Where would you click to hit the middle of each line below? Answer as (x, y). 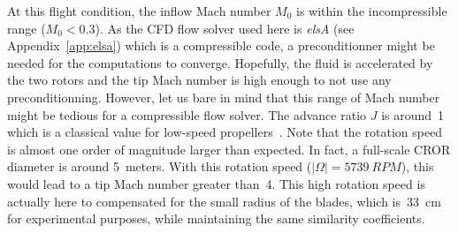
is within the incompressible (372, 11)
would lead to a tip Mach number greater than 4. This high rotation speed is (216, 183)
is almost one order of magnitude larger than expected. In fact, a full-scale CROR (229, 149)
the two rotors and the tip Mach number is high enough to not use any (199, 80)
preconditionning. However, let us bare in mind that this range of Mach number (224, 97)
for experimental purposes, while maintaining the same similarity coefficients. (216, 218)
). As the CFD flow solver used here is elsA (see (225, 28)
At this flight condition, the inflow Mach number (139, 11)
